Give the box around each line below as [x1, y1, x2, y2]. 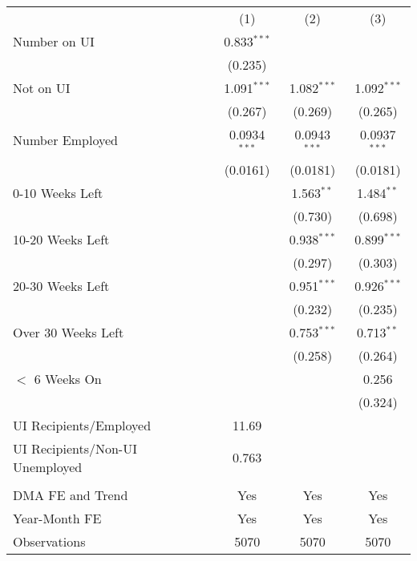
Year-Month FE [13, 508, 102, 527]
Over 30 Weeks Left [13, 322, 124, 341]
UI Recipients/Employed [13, 415, 152, 434]
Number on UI [13, 32, 95, 50]
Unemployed [13, 457, 83, 476]
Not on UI [13, 79, 71, 97]
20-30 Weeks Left [13, 276, 110, 295]
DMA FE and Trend [13, 485, 128, 504]
